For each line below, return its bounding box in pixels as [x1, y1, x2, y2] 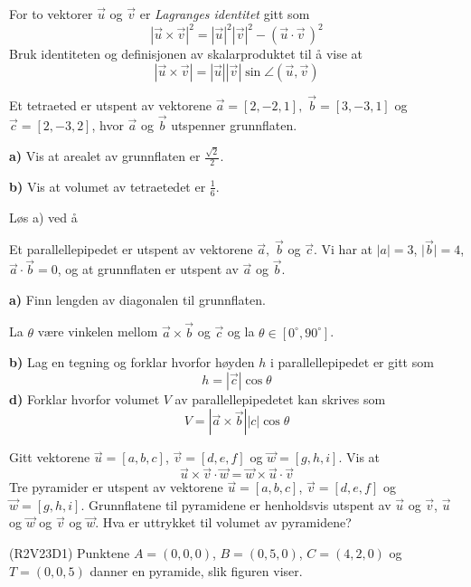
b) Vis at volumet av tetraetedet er [9, 176, 206, 195]
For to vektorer [9, 5, 93, 23]
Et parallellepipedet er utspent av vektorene [9, 240, 253, 259]
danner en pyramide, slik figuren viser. [89, 561, 303, 580]
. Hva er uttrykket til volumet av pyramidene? [95, 513, 352, 532]
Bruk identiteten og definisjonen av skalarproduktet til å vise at [9, 44, 363, 63]
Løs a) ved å [9, 207, 78, 226]
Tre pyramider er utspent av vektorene [9, 478, 223, 497]
